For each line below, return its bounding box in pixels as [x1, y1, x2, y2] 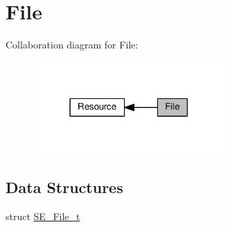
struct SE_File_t [6, 209, 80, 224]
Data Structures [6, 176, 123, 198]
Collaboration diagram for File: [6, 37, 139, 52]
